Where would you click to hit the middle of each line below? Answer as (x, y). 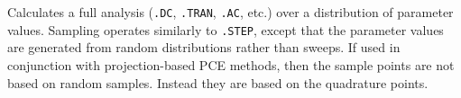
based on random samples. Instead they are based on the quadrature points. (218, 82)
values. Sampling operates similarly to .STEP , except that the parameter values (226, 29)
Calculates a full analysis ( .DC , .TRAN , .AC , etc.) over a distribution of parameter (230, 12)
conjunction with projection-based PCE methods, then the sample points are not (231, 64)
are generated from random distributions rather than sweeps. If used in (204, 47)
